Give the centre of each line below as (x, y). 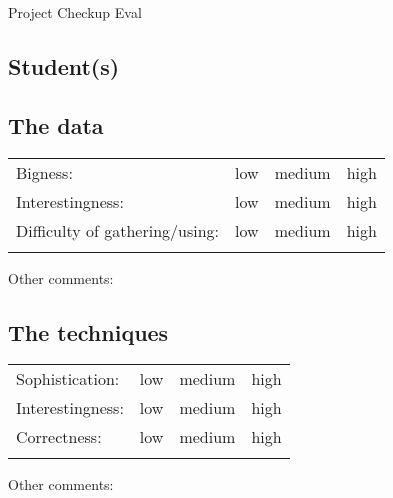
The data (56, 124)
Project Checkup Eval (75, 12)
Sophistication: (68, 379)
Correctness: (59, 437)
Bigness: (44, 172)
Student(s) (64, 65)
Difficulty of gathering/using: (118, 230)
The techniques (88, 331)
